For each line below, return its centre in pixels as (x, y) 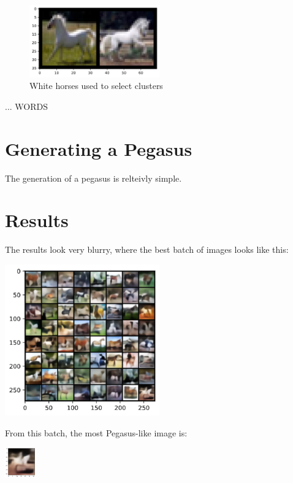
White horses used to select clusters (96, 86)
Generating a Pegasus (99, 148)
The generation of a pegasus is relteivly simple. (93, 178)
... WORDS (27, 106)
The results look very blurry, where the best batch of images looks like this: (147, 249)
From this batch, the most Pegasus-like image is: (96, 432)
